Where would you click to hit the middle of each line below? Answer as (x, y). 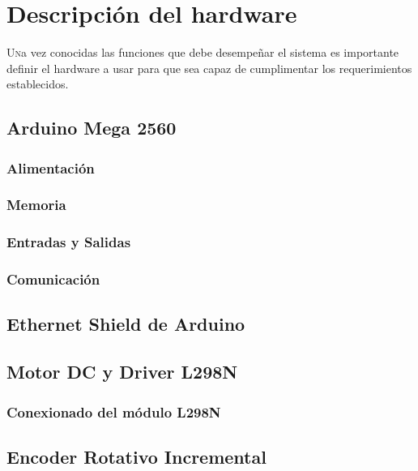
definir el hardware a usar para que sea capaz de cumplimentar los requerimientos (209, 68)
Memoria (36, 205)
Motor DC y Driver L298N (122, 372)
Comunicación (53, 279)
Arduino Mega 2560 (92, 128)
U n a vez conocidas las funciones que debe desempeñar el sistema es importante (203, 52)
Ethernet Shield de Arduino (126, 324)
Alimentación (51, 167)
